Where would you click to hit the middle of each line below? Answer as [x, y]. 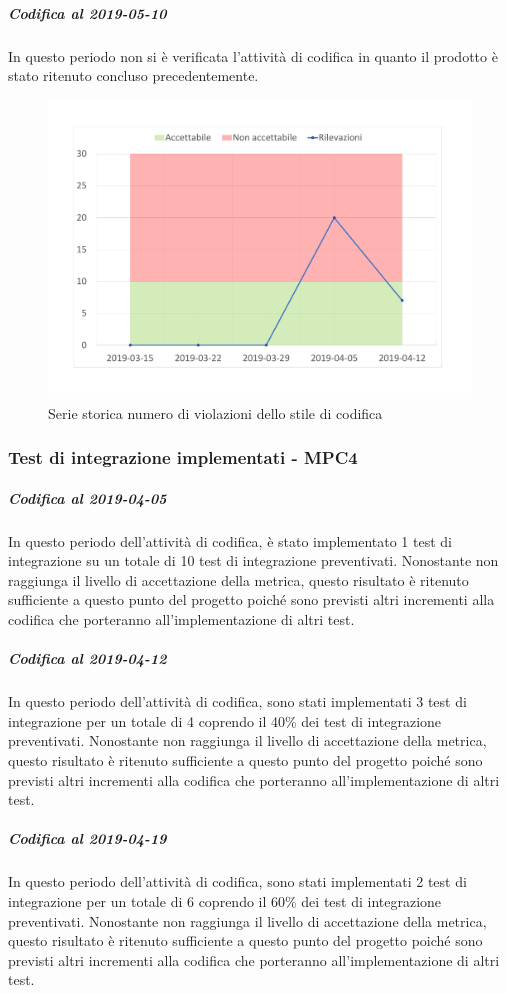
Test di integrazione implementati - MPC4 [183, 457]
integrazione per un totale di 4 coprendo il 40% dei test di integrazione [225, 720]
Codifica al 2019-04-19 [87, 838]
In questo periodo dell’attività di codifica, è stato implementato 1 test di [230, 540]
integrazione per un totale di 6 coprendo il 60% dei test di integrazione [225, 900]
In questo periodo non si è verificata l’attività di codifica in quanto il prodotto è [253, 55]
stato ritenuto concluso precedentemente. [133, 75]
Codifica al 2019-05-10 [87, 12]
